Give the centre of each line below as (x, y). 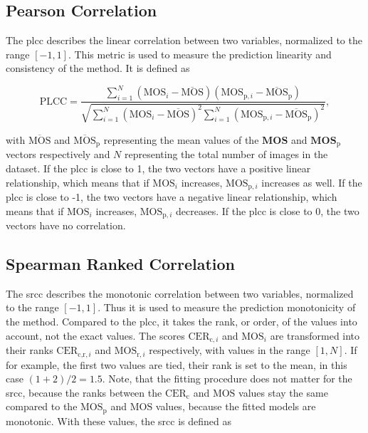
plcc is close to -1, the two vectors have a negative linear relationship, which (172, 197)
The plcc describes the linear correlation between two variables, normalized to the (184, 40)
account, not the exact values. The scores (95, 335)
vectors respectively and (58, 154)
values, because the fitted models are (236, 406)
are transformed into (315, 335)
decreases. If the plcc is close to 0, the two (267, 210)
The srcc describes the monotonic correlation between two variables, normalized (180, 293)
